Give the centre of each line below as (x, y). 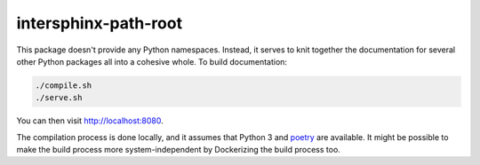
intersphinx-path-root (99, 23)
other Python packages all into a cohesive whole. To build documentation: (152, 61)
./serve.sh (59, 98)
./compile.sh (64, 85)
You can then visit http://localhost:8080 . (90, 121)
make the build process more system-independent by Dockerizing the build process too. (179, 150)
